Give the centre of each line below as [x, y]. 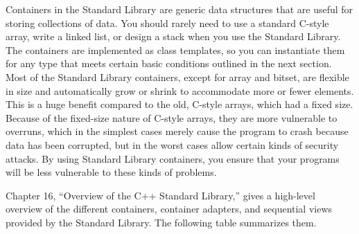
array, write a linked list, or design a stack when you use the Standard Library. [173, 36]
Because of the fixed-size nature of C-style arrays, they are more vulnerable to [172, 117]
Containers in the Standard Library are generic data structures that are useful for [179, 9]
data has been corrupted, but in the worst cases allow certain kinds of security [172, 144]
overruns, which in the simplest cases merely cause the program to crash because [177, 131]
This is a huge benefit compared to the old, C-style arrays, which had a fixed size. [179, 104]
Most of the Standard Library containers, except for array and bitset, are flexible [177, 76]
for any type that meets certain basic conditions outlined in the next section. [169, 63]
